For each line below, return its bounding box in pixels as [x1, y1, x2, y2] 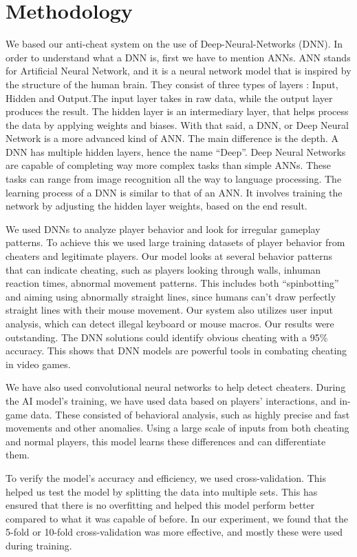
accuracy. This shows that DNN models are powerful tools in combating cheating [6, 343, 347, 358]
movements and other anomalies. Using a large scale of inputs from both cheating [6, 421, 349, 435]
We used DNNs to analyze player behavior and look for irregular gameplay [6, 221, 321, 236]
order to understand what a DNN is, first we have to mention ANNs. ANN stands [6, 50, 351, 64]
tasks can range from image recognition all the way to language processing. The [6, 172, 342, 186]
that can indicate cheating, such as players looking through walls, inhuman [6, 262, 321, 276]
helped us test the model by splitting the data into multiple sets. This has [6, 484, 318, 498]
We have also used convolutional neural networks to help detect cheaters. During [6, 380, 346, 394]
